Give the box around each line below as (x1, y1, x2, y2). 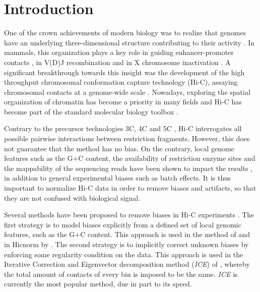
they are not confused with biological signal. (4, 192, 141, 203)
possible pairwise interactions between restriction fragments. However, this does (4, 133, 250, 144)
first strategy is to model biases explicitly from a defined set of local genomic (4, 219, 241, 229)
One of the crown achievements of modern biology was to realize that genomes (4, 27, 246, 38)
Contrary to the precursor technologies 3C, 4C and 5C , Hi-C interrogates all (4, 123, 242, 134)
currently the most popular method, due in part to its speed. (4, 278, 192, 289)
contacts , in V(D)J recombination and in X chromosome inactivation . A (4, 56, 231, 67)
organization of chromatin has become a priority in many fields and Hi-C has (4, 96, 242, 107)
